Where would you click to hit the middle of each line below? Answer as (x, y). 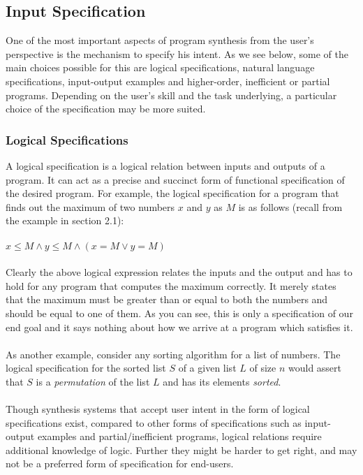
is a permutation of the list (93, 381)
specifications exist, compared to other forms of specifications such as (154, 422)
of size (263, 368)
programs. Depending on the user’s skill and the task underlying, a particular (171, 95)
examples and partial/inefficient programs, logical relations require (179, 436)
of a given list (207, 368)
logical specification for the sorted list (86, 368)
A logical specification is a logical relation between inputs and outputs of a (165, 165)
